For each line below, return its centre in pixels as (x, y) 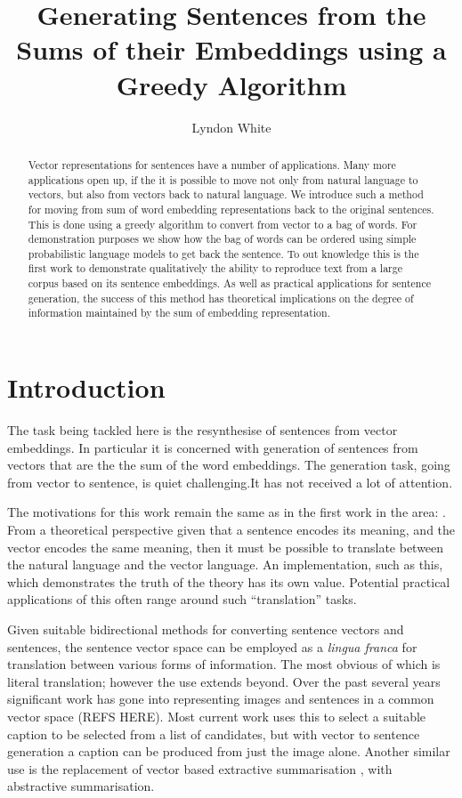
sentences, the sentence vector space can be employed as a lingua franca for (212, 646)
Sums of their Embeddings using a (231, 49)
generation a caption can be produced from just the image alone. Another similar (229, 751)
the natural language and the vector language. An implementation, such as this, (225, 564)
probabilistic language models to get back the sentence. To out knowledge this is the (223, 253)
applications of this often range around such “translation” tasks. (182, 599)
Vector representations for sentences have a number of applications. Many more (212, 164)
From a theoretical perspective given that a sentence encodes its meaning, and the (231, 530)
